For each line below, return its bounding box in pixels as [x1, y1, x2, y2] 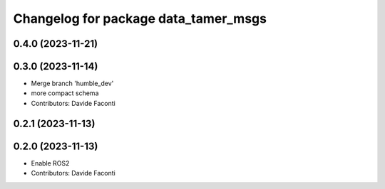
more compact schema [31, 89, 99, 97]
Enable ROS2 [31, 158, 70, 167]
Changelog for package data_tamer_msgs [13, 11, 267, 26]
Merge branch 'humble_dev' [31, 79, 114, 88]
